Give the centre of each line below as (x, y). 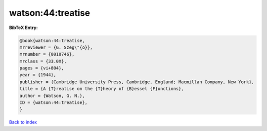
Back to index (23, 122)
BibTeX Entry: (23, 28)
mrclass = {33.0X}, (43, 61)
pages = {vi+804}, (42, 68)
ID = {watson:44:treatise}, (53, 103)
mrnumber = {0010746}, (47, 54)
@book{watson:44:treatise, (52, 40)
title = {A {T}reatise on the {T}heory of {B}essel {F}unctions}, (102, 89)
